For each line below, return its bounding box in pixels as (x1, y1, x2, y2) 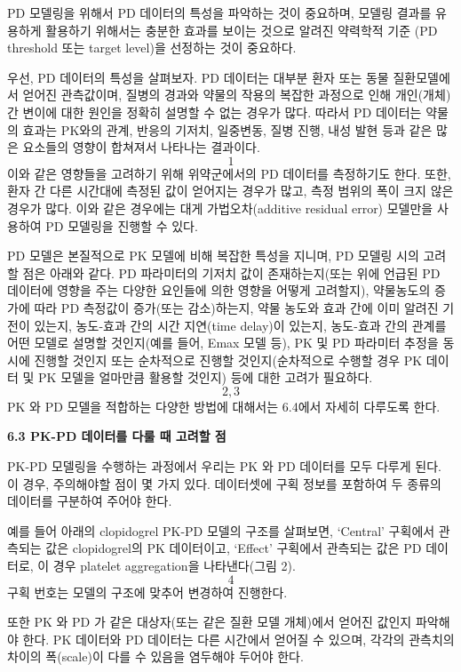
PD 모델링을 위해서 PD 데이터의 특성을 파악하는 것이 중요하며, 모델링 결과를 (7, 4, 432, 21)
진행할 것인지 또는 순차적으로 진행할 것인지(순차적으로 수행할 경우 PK (34, 350, 423, 369)
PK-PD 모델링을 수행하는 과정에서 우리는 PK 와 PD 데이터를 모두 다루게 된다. (7, 457, 441, 476)
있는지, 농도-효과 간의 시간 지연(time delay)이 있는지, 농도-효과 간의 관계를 (34, 316, 447, 334)
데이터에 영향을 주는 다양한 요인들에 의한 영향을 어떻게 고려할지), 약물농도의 (7, 281, 431, 300)
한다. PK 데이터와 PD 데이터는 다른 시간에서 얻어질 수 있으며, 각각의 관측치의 (22, 629, 455, 648)
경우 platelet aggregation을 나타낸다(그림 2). (52, 556, 296, 575)
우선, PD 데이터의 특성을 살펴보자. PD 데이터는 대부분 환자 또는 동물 (7, 68, 389, 86)
